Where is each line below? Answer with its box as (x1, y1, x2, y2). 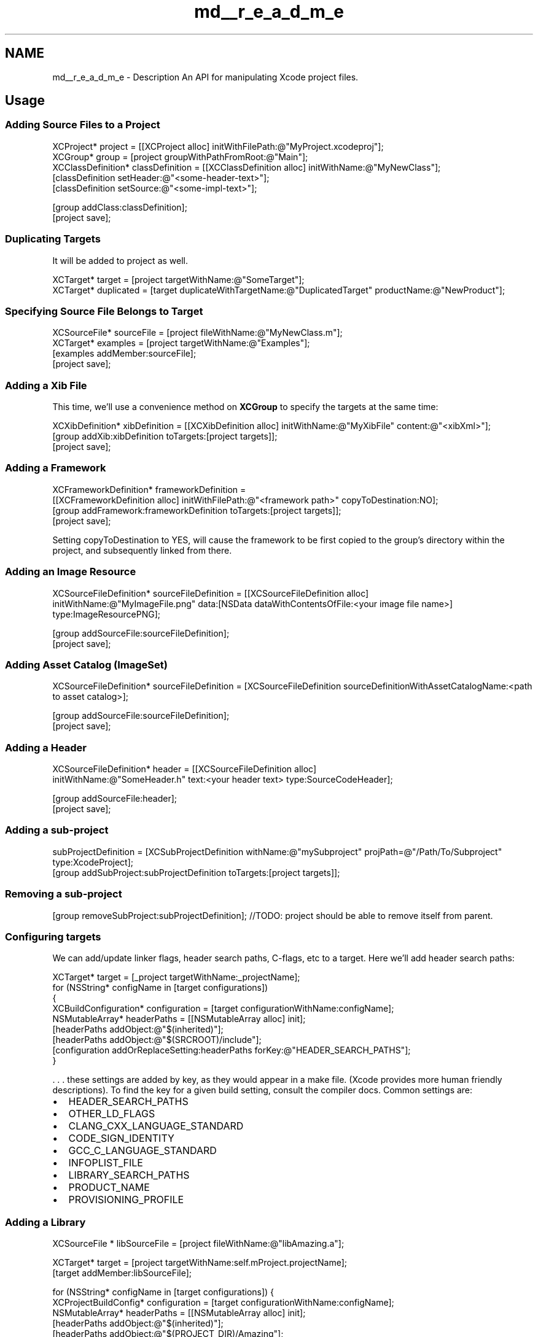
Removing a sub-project (5, 888, 122, 901)
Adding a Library (5, 1215, 86, 1228)
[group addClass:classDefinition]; (52, 201, 187, 212)
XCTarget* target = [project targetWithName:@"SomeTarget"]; (52, 274, 305, 285)
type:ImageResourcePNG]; (52, 608, 161, 619)
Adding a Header (5, 741, 87, 754)
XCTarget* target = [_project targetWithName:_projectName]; (52, 972, 300, 983)
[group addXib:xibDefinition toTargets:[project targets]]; (52, 431, 278, 442)
